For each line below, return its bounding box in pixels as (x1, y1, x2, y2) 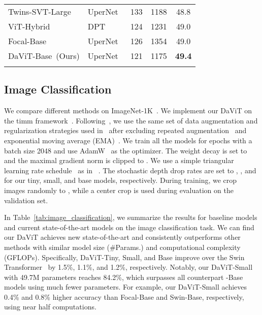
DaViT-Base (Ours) (8, 50, 80, 61)
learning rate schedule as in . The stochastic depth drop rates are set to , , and (4, 165, 256, 175)
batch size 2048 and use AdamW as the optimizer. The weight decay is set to (4, 145, 247, 155)
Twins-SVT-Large (8, 6, 71, 17)
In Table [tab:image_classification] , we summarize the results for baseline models (4, 212, 257, 223)
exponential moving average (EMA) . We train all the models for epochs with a (4, 135, 252, 145)
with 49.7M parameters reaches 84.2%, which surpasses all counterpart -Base (4, 271, 243, 282)
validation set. (4, 195, 48, 205)
